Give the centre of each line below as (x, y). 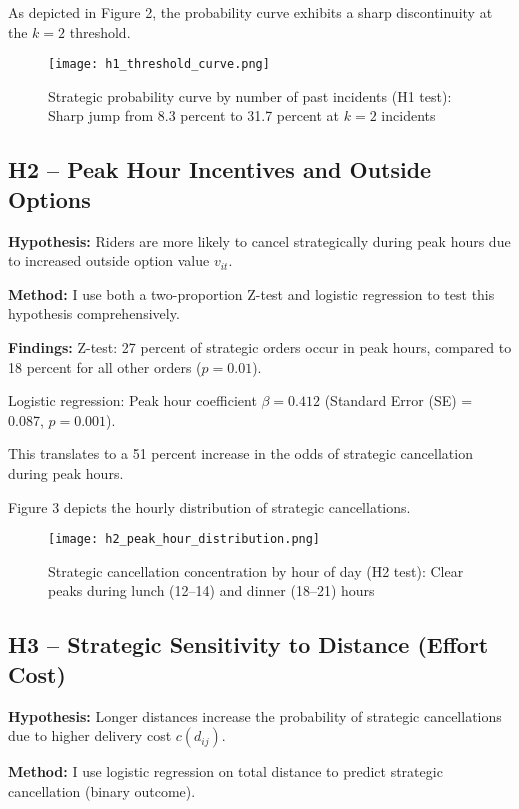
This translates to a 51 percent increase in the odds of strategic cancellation (240, 453)
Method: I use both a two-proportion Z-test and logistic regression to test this (251, 293)
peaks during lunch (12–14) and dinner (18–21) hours (211, 590)
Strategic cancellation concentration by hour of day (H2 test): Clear (256, 570)
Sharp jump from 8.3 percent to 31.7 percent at (194, 115)
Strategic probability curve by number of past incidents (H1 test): (250, 95)
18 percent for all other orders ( (105, 366)
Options (49, 198)
